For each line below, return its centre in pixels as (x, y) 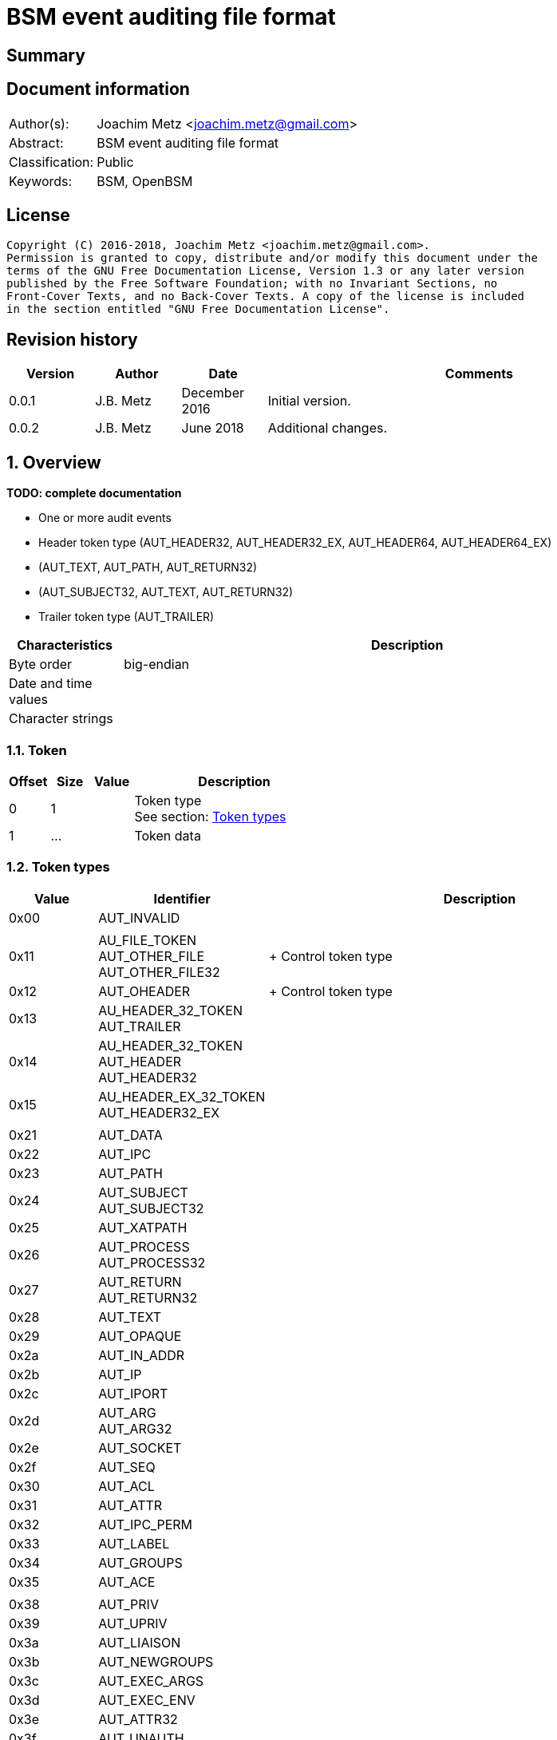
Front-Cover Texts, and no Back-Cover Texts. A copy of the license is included (266, 297)
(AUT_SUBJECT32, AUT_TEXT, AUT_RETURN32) (166, 592)
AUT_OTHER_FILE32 (159, 972)
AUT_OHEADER (144, 991)
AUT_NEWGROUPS (156, 1661)
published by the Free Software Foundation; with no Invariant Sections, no (252, 284)
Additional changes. (328, 428)
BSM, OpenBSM (145, 181)
